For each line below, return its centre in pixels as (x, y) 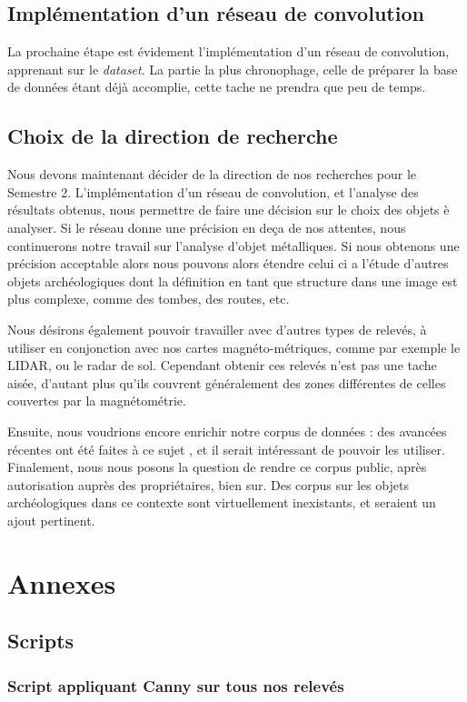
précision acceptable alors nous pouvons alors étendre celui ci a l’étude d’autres (228, 263)
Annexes (62, 582)
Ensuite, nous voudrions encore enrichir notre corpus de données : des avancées (227, 431)
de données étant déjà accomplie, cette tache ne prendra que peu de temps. (217, 87)
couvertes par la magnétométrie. (97, 401)
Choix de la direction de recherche (173, 136)
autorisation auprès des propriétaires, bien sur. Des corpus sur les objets (208, 484)
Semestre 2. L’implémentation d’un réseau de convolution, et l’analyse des (213, 191)
